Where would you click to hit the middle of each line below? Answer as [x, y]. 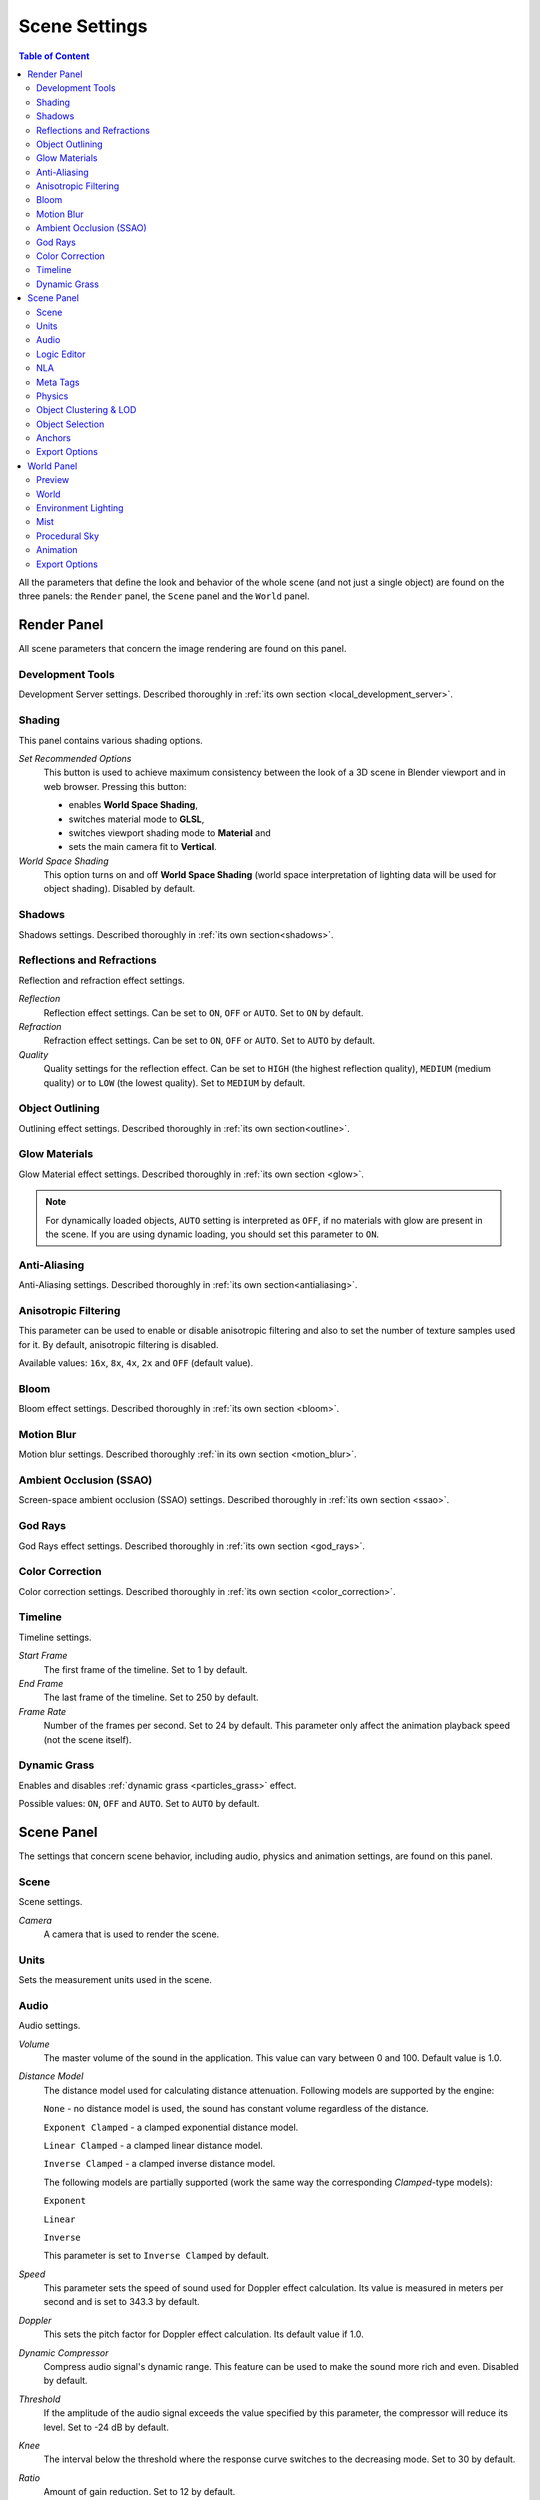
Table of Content [54, 56]
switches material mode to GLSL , [136, 819]
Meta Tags [58, 382]
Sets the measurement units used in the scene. [115, 1980]
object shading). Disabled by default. [119, 889]
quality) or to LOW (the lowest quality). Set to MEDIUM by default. [174, 1082]
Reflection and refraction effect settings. [101, 980]
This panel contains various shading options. [111, 740]
